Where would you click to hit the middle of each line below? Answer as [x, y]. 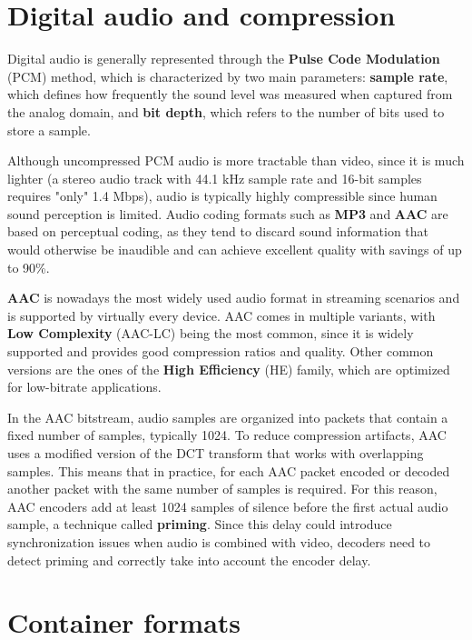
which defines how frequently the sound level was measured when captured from [230, 94]
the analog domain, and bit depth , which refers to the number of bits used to [226, 111]
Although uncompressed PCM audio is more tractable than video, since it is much [236, 160]
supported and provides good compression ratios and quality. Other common [221, 351]
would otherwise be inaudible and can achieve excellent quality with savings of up [235, 250]
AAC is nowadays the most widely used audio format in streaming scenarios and [234, 298]
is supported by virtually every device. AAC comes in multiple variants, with [221, 315]
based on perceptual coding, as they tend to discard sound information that [218, 231]
